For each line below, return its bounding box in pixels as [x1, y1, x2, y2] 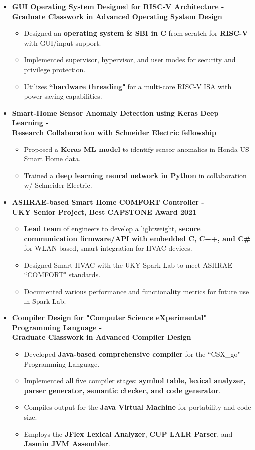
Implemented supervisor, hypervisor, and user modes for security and [24, 54, 236, 65]
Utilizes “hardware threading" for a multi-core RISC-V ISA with [24, 81, 232, 91]
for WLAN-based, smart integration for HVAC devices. [24, 243, 192, 253]
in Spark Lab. [24, 296, 66, 306]
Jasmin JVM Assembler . [24, 438, 110, 449]
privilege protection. [24, 64, 86, 74]
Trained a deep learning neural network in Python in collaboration [24, 170, 247, 180]
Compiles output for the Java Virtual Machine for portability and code [24, 402, 251, 412]
